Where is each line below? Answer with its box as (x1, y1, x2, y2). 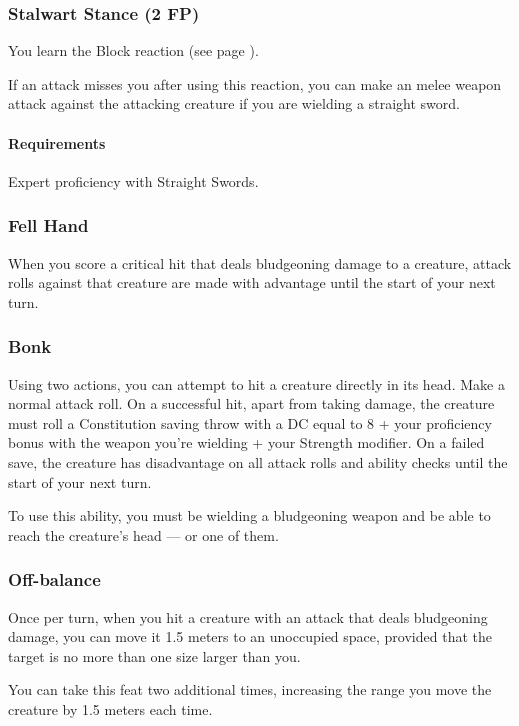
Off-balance (8, 567, 101, 592)
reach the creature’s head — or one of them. (8, 524, 279, 545)
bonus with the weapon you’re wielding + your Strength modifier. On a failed (8, 432, 485, 453)
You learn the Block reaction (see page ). (8, 40, 259, 61)
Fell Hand (8, 213, 89, 238)
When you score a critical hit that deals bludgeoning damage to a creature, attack (8, 252, 512, 273)
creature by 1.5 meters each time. (8, 698, 213, 719)
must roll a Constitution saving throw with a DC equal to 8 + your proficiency (8, 412, 492, 433)
